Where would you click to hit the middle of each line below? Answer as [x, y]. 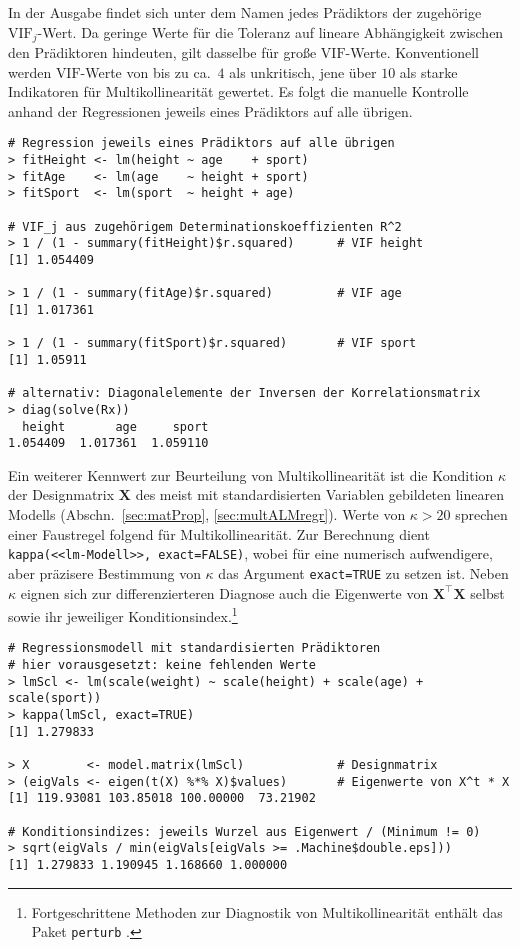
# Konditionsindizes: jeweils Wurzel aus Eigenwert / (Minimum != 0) [244, 831]
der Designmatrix [61, 494]
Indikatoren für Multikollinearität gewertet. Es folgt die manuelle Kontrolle [238, 91]
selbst [487, 592]
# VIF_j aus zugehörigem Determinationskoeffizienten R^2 [205, 226]
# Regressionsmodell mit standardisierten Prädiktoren [194, 648]
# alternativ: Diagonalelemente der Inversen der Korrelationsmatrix [244, 393]
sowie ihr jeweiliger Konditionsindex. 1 [123, 614]
